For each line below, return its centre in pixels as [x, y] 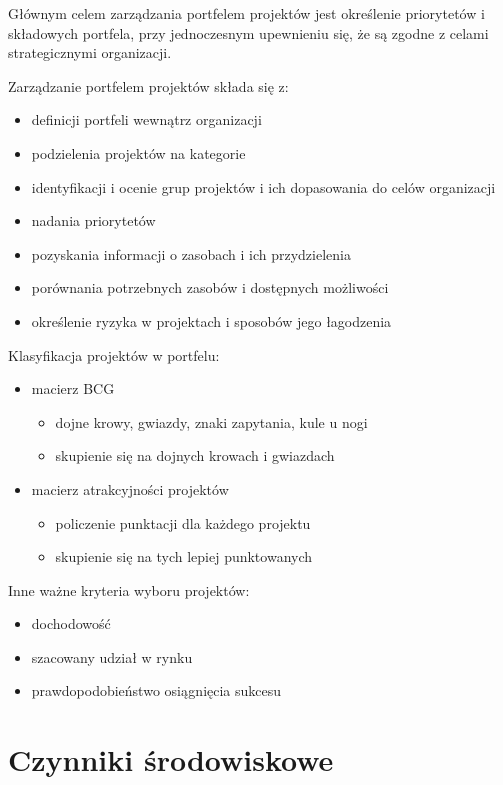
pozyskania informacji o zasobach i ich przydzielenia [191, 253]
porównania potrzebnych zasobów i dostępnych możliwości [210, 287]
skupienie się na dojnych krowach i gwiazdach [195, 455]
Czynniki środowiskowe [171, 759]
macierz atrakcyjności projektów [130, 488]
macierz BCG [73, 388]
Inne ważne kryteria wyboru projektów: [129, 589]
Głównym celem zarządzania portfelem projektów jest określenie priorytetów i [246, 13]
